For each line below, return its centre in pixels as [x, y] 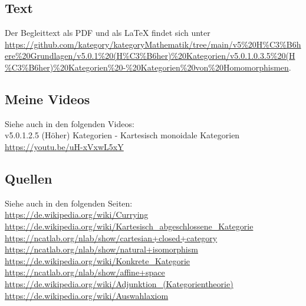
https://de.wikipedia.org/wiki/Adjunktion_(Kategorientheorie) [119, 283]
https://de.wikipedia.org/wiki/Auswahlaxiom [87, 295]
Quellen [29, 178]
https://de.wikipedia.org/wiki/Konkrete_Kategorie [98, 260]
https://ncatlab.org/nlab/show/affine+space [85, 272]
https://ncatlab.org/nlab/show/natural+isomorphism [101, 249]
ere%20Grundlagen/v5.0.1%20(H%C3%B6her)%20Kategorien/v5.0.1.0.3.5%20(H [150, 56]
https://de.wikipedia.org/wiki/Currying [77, 214]
